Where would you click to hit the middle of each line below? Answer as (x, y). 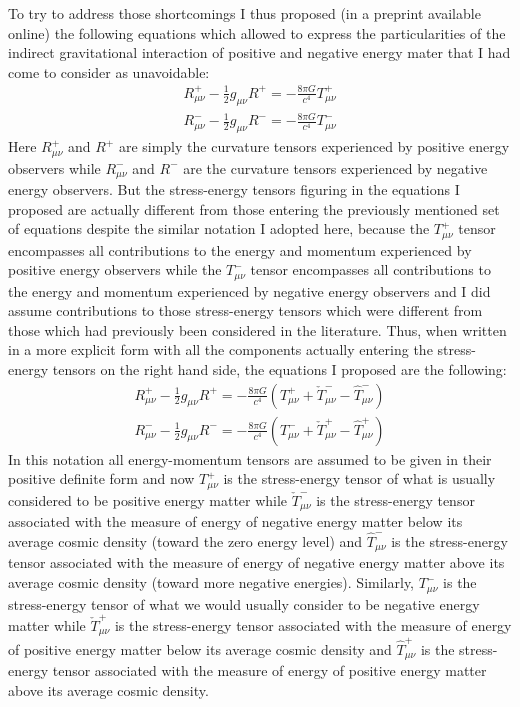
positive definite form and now (101, 478)
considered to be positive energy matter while (148, 499)
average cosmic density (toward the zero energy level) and (185, 541)
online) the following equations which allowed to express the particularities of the (257, 32)
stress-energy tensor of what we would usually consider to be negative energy (244, 603)
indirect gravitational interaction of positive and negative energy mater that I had (259, 52)
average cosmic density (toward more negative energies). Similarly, (211, 582)
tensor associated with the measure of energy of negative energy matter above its (256, 562)
